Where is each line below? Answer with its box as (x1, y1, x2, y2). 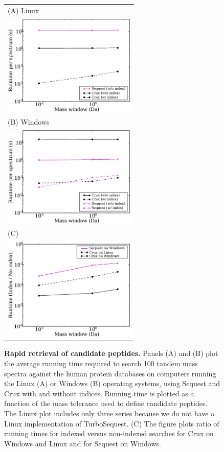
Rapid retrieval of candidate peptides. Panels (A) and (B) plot (4, 348, 218, 359)
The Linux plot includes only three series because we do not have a (4, 408, 215, 418)
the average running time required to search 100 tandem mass (4, 358, 198, 368)
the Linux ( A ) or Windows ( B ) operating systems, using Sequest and (4, 378, 220, 389)
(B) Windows (8, 116, 50, 127)
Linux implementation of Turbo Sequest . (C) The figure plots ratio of (4, 418, 219, 429)
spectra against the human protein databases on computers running (4, 368, 216, 378)
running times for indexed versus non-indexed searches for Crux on (4, 428, 214, 439)
